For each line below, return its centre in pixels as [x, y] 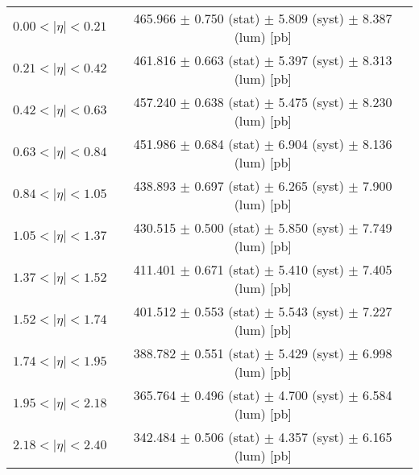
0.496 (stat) [227, 395]
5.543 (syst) [311, 311]
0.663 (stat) [227, 60]
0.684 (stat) [227, 144]
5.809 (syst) [311, 18]
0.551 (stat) [227, 353]
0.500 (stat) [227, 227]
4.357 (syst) [311, 437]
